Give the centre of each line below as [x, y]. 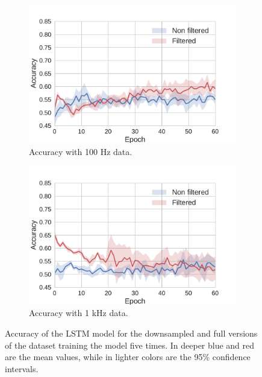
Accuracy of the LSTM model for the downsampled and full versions [131, 333]
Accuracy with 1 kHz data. [79, 313]
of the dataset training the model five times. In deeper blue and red [130, 345]
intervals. [22, 368]
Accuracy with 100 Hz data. [81, 151]
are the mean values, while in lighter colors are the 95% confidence [128, 357]
